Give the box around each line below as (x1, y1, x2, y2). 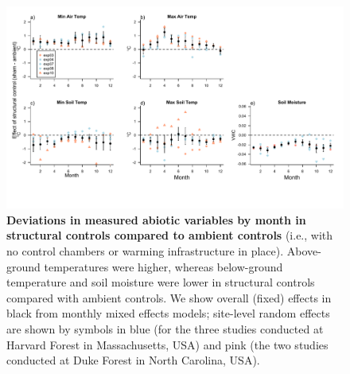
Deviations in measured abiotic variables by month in (6, 211, 306, 228)
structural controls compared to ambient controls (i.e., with (6, 227, 333, 243)
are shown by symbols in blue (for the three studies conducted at (6, 320, 324, 337)
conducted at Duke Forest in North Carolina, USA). (6, 352, 260, 368)
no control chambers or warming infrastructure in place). (6, 243, 284, 259)
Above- (286, 243, 321, 259)
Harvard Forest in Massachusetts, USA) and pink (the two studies (6, 336, 329, 353)
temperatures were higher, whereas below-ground (44, 258, 283, 275)
